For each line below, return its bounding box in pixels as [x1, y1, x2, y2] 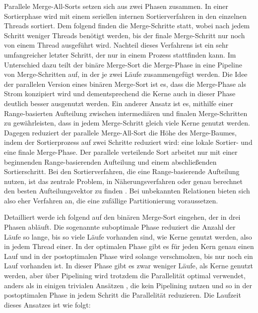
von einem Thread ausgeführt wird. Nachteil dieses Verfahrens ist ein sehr [4, 40, 229, 50]
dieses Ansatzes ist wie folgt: [4, 299, 91, 310]
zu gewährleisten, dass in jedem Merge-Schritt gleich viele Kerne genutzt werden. [4, 118, 250, 128]
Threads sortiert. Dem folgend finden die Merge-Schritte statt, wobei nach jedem [4, 20, 250, 31]
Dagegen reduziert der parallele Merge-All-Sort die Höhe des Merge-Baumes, [4, 127, 237, 137]
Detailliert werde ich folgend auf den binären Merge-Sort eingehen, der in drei [4, 212, 241, 222]
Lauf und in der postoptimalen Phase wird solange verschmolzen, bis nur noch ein [4, 250, 253, 261]
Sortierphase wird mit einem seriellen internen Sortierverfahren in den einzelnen [4, 10, 247, 21]
